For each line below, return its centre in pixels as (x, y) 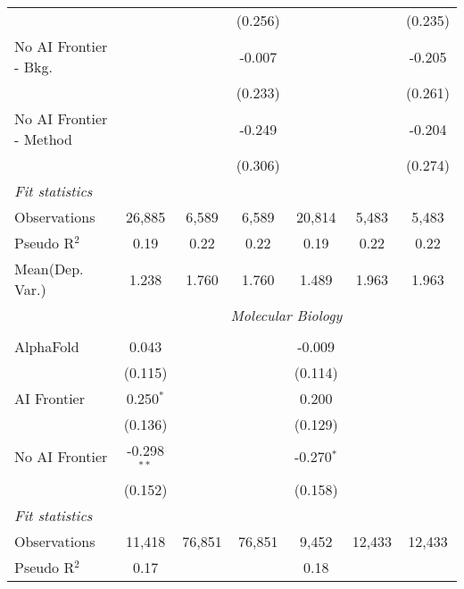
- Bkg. (33, 67)
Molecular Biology (286, 315)
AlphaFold (47, 346)
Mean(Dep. (49, 269)
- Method (43, 139)
